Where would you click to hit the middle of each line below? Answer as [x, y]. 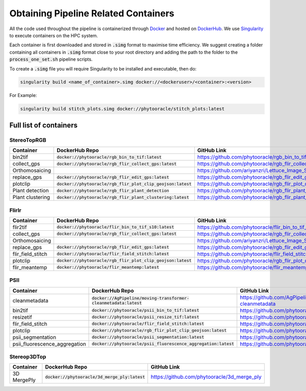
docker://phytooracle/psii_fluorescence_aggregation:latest [163, 344]
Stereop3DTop [28, 357]
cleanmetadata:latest [117, 303]
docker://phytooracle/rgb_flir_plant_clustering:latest [123, 197]
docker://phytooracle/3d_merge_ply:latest [95, 377]
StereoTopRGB [28, 140]
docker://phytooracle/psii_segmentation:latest [148, 337]
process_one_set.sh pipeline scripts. [51, 59]
